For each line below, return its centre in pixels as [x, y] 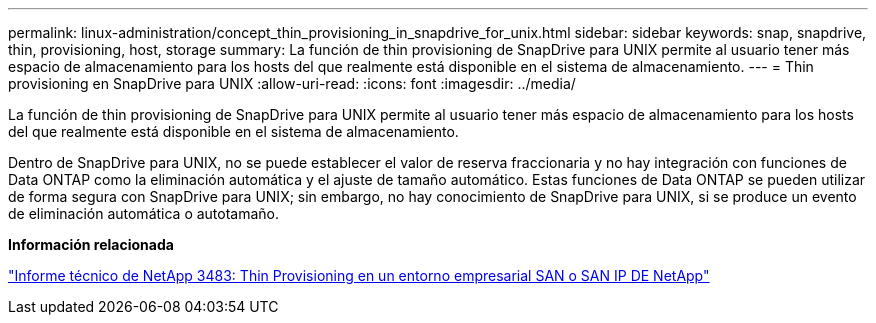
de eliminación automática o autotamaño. [144, 213]
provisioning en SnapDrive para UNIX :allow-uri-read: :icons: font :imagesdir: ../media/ [292, 83]
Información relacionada [91, 244]
